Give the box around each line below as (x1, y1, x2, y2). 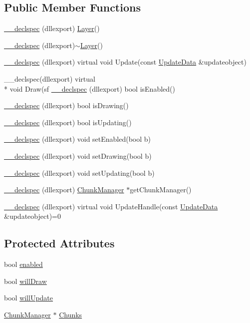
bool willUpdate (4, 292, 53, 303)
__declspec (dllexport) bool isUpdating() (4, 117, 132, 127)
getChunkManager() (130, 184, 192, 195)
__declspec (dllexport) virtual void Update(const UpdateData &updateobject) (4, 57, 247, 67)
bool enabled (4, 259, 43, 269)
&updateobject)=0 (4, 211, 61, 221)
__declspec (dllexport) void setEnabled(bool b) (4, 134, 151, 144)
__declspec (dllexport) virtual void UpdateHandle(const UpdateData (4, 201, 218, 211)
